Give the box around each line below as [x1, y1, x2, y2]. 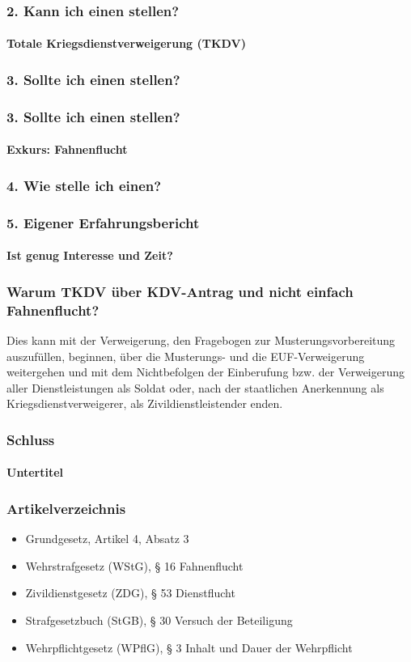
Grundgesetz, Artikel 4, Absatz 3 [25, 530, 189, 547]
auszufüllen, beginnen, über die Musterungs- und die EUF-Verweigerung [6, 347, 365, 364]
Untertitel [6, 464, 63, 481]
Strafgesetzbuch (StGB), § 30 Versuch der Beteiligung [25, 611, 293, 628]
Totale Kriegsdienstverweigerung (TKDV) [6, 35, 246, 52]
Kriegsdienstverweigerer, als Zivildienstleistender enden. [6, 395, 283, 412]
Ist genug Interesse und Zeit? [6, 247, 173, 264]
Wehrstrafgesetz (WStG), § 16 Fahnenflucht [25, 557, 244, 574]
